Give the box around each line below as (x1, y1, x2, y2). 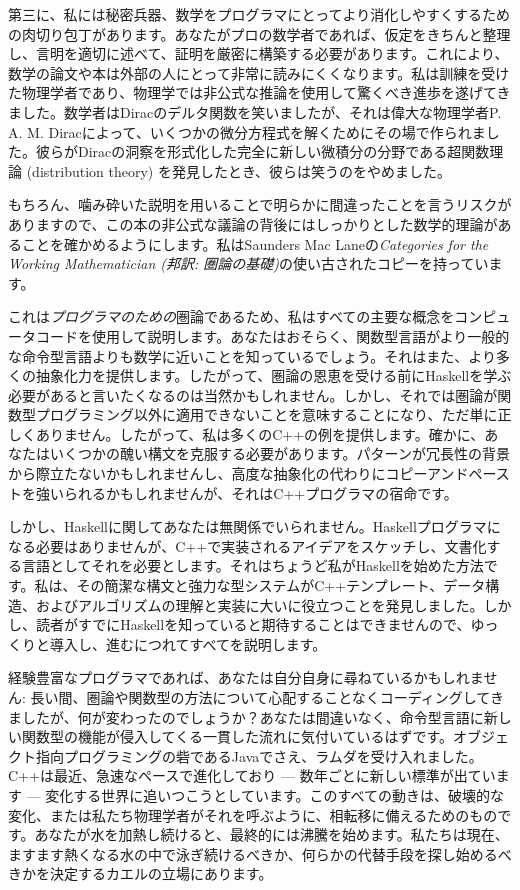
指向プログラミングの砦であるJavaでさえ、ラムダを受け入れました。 (35, 745, 483, 766)
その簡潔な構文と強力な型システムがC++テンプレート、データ (76, 575, 486, 596)
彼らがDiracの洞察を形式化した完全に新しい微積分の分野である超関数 (35, 141, 490, 162)
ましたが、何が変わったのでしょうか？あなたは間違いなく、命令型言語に (8, 706, 484, 727)
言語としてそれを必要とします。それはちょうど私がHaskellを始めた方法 (21, 555, 484, 576)
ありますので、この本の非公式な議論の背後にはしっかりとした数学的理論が (8, 213, 498, 234)
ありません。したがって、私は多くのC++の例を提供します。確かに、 (35, 423, 485, 444)
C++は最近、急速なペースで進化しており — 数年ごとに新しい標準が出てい (8, 765, 496, 786)
